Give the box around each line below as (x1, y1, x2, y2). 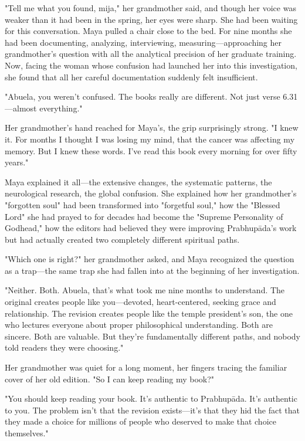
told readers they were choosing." (5, 341, 124, 354)
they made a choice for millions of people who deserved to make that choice (5, 415, 276, 428)
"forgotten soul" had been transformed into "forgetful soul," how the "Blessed (5, 198, 280, 211)
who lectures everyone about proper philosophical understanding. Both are (5, 318, 273, 331)
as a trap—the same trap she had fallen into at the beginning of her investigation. (5, 264, 300, 276)
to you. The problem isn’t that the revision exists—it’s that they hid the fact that (5, 403, 300, 416)
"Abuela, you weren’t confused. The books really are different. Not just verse (5, 90, 280, 103)
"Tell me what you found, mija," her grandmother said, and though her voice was (5, 2, 296, 13)
